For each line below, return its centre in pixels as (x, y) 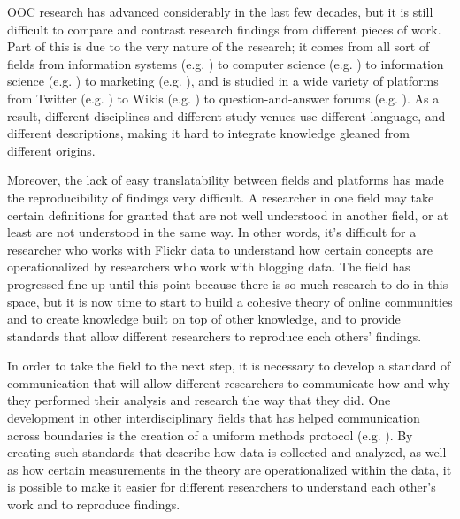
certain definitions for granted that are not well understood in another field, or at (228, 214)
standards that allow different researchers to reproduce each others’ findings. (215, 336)
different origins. (51, 150)
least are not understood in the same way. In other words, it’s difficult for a (212, 232)
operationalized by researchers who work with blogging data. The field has (209, 267)
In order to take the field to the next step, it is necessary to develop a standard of (229, 366)
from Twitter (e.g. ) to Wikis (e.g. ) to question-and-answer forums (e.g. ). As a (223, 98)
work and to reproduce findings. (94, 504)
